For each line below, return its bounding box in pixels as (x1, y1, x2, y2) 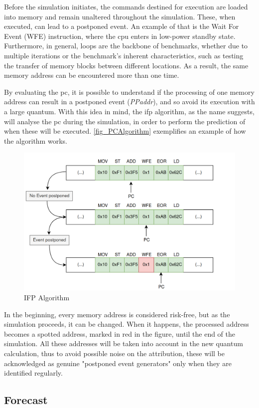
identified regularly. (4, 368, 63, 378)
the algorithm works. (4, 135, 67, 146)
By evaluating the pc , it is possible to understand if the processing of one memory (4, 86, 255, 97)
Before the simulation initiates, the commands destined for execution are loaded (4, 1, 248, 11)
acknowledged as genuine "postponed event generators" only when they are (4, 358, 232, 368)
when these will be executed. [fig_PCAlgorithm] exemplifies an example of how (4, 126, 246, 136)
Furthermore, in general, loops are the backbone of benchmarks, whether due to (4, 40, 248, 51)
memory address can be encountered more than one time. (4, 70, 179, 80)
